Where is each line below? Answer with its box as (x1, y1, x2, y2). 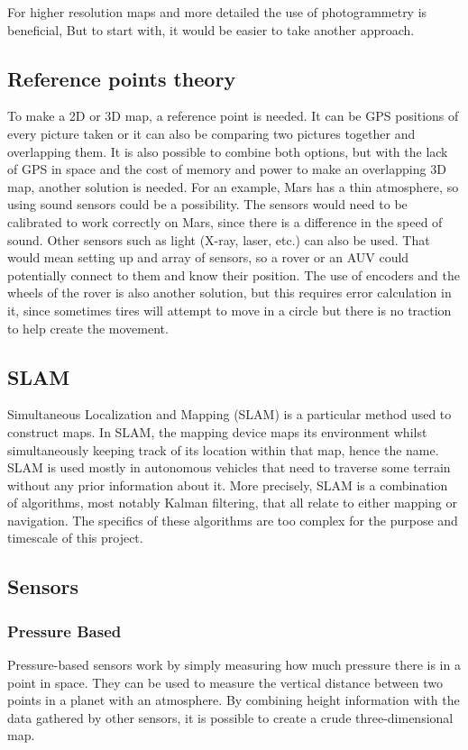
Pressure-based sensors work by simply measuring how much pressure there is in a (7, 655, 461, 674)
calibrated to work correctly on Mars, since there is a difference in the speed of (7, 212, 443, 231)
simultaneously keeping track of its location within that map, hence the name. (7, 440, 439, 459)
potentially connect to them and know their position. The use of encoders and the (7, 265, 460, 284)
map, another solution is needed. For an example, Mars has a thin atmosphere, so (7, 177, 459, 196)
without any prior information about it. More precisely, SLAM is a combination (7, 475, 448, 494)
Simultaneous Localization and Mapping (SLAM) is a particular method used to (7, 405, 452, 424)
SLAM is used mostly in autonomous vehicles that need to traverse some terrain (7, 458, 451, 477)
